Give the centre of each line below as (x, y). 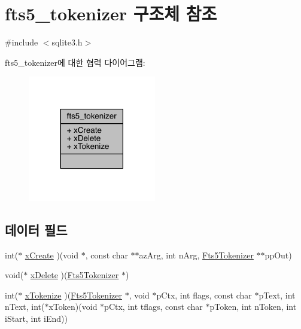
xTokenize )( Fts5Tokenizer (73, 295)
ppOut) (278, 255)
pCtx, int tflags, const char (153, 307)
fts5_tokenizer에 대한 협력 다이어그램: (75, 62)
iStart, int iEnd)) (36, 318)
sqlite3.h (67, 42)
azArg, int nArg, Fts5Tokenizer (196, 255)
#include (22, 42)
